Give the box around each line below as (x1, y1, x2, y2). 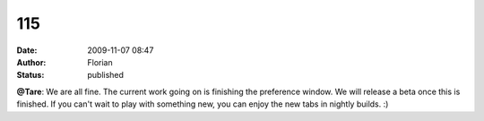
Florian (87, 56, 113, 67)
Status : (16, 70, 45, 81)
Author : (16, 56, 47, 67)
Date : (16, 45, 38, 56)
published (87, 70, 125, 81)
